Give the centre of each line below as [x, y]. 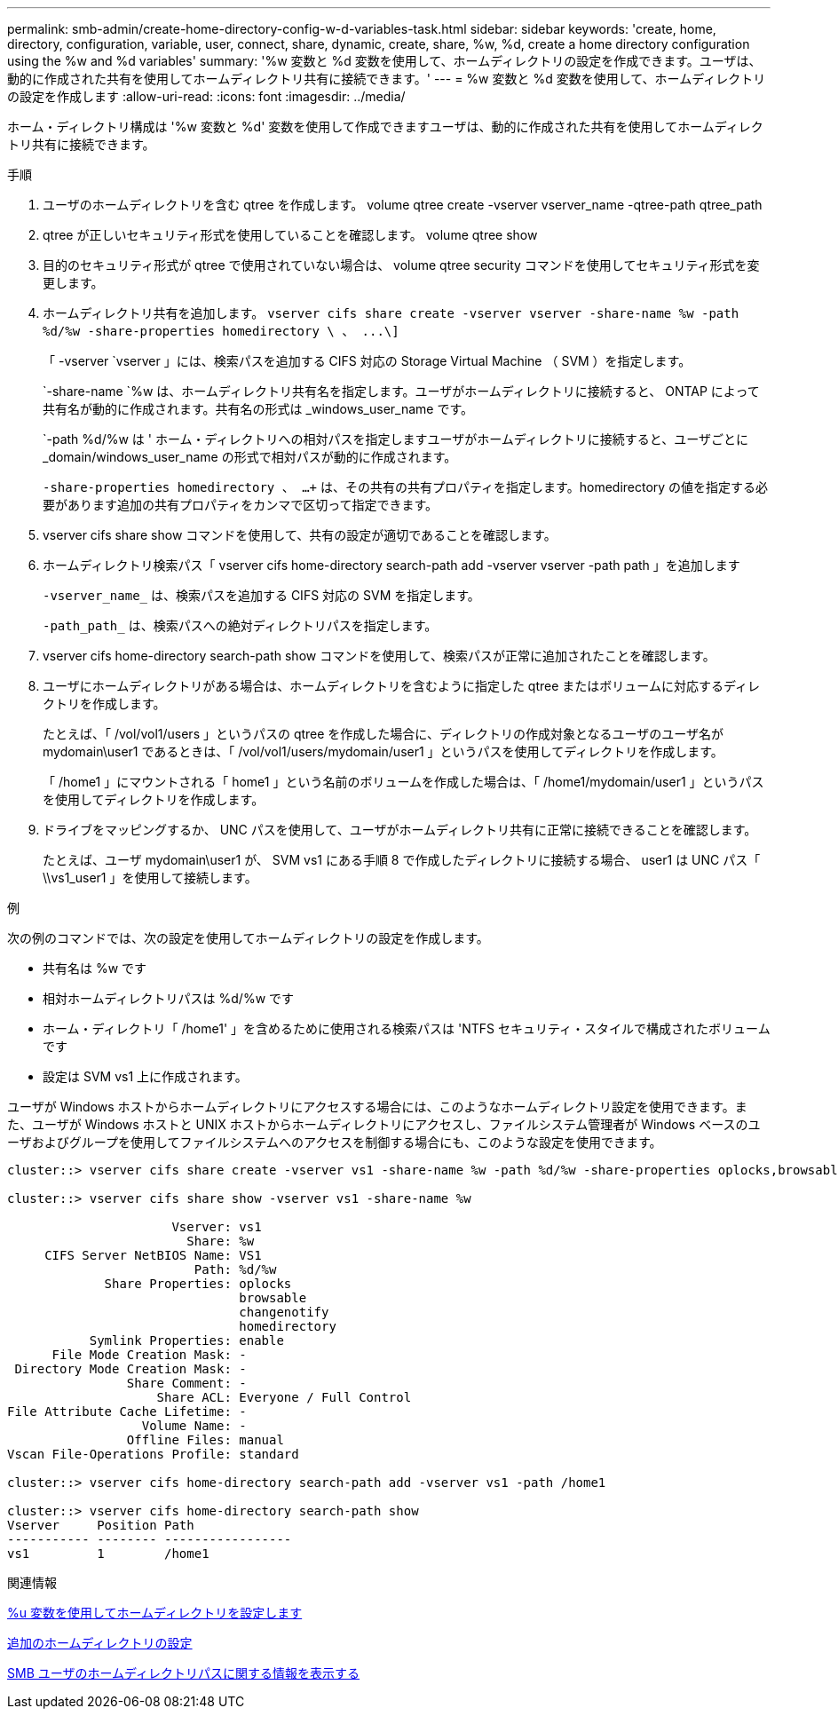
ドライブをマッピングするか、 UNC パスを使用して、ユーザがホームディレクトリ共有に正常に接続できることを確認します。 [400, 830]
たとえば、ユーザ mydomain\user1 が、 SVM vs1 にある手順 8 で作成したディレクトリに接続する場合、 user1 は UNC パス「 [402, 860]
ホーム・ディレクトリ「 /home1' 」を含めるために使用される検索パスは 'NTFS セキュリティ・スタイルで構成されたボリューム [407, 1028]
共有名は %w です [95, 968]
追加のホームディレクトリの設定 [100, 1643]
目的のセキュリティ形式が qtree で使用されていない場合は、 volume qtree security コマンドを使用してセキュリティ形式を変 [401, 265]
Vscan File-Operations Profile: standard [153, 1454]
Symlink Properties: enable [186, 1340]
